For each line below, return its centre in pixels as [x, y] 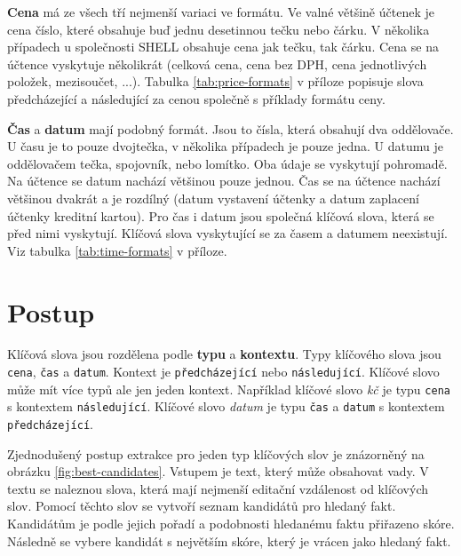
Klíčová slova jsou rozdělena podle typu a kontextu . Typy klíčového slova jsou [224, 354]
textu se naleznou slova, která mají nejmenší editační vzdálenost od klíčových [218, 488]
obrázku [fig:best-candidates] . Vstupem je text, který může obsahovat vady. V [218, 471]
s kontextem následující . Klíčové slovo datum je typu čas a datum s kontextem [226, 406]
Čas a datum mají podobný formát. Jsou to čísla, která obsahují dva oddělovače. [230, 128]
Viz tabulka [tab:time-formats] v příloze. [117, 250]
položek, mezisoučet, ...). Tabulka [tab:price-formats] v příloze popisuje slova [215, 81]
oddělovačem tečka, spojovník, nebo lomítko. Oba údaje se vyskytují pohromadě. [227, 163]
